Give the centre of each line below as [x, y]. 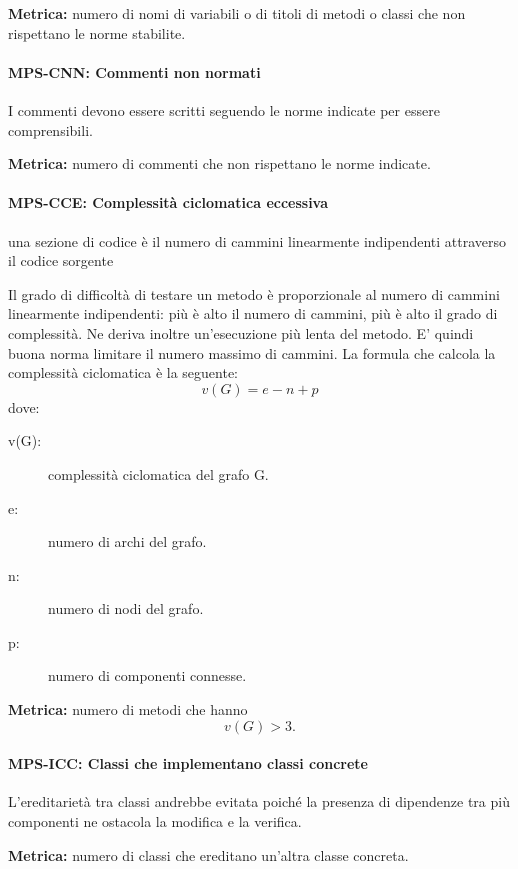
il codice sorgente [61, 260]
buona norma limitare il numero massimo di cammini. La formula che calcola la [252, 352]
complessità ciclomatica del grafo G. [158, 473]
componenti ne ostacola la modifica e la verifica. [155, 821]
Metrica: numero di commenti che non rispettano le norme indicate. [219, 163]
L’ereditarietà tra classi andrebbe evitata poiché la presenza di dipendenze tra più [259, 801]
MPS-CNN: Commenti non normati [134, 71]
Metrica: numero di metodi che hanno [128, 709]
